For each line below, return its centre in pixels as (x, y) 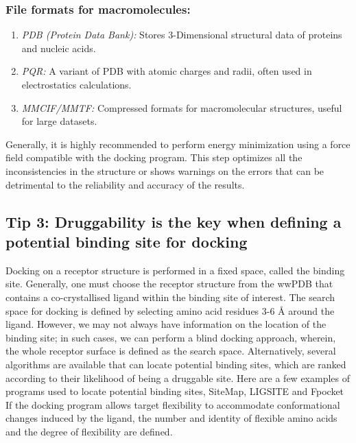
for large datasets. (59, 121)
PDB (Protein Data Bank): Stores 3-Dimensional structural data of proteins (182, 35)
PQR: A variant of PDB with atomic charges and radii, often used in (167, 71)
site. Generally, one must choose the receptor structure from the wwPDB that (169, 284)
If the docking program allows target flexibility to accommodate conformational (173, 404)
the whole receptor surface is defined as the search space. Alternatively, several (171, 351)
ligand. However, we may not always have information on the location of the (166, 324)
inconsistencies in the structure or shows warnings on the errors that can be (165, 170)
